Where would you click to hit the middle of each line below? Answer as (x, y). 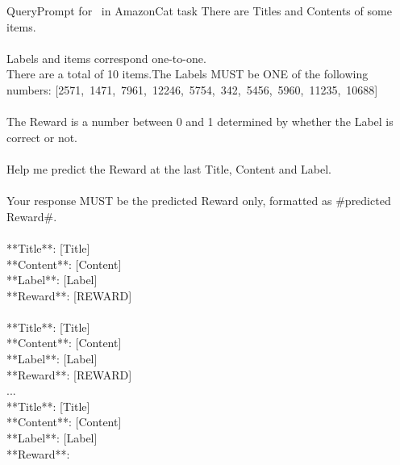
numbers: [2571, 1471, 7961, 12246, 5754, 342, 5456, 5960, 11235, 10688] (192, 89)
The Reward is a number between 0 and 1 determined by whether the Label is (200, 121)
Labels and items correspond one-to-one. (106, 58)
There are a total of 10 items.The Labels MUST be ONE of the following (187, 74)
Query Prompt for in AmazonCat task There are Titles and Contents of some (199, 10)
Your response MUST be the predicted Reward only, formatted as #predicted (199, 201)
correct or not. (42, 137)
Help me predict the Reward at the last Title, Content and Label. (169, 168)
